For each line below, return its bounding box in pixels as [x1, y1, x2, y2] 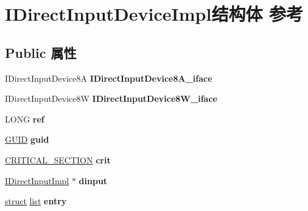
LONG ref [5, 112, 44, 125]
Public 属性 [5, 43, 77, 62]
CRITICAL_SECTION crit [5, 153, 111, 166]
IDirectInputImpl [5, 174, 69, 187]
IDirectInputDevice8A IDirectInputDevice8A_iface [5, 71, 212, 84]
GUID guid [5, 133, 49, 146]
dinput [79, 174, 108, 187]
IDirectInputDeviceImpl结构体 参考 [5, 1, 304, 26]
